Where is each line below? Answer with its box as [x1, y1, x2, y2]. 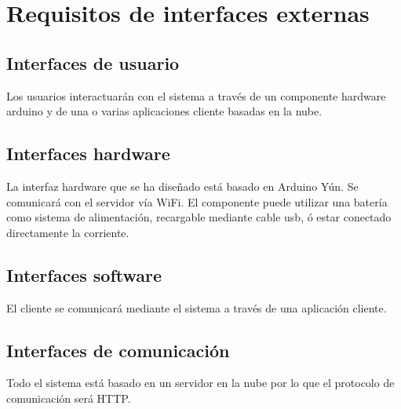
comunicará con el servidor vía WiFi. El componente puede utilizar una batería [6, 193, 388, 210]
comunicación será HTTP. [6, 389, 131, 406]
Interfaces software [6, 262, 162, 287]
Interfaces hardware [6, 141, 170, 166]
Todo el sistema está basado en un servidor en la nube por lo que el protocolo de [6, 374, 395, 391]
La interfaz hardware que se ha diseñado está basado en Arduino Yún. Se [6, 177, 359, 194]
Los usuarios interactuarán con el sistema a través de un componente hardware [6, 87, 386, 104]
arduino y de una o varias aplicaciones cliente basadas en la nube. [6, 103, 323, 119]
